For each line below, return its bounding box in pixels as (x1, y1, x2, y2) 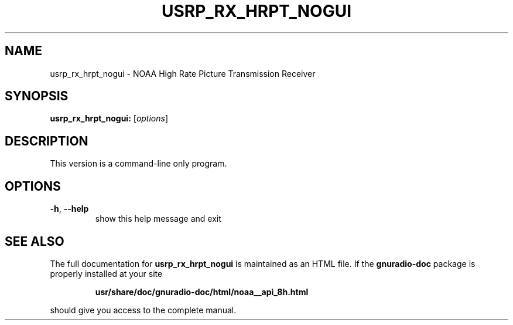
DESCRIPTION (5, 133, 88, 148)
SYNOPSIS (5, 89, 69, 104)
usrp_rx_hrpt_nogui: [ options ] (50, 113, 169, 124)
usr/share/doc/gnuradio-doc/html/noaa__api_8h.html (95, 286, 309, 297)
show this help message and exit (95, 214, 221, 224)
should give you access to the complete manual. (50, 304, 237, 315)
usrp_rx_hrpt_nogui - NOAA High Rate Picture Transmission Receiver (50, 68, 316, 79)
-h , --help (50, 204, 89, 214)
